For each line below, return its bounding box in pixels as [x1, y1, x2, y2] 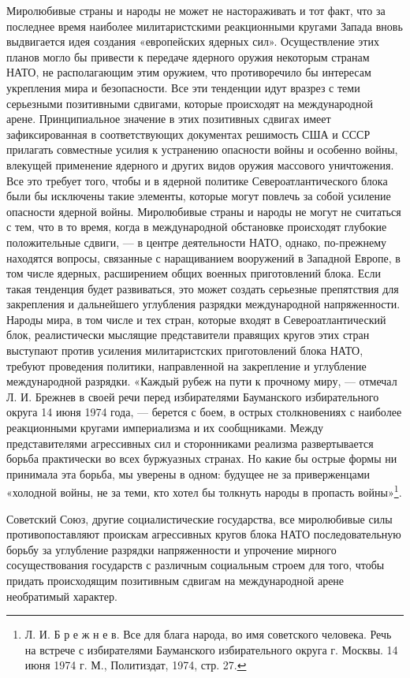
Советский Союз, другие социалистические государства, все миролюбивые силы [6, 510, 393, 527]
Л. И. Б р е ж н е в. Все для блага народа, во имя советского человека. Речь [24, 626, 392, 643]
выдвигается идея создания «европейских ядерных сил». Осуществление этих [6, 33, 379, 50]
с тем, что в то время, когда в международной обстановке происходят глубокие [6, 218, 387, 235]
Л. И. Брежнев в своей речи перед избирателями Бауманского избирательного [6, 388, 379, 404]
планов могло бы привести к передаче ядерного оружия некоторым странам [6, 48, 370, 65]
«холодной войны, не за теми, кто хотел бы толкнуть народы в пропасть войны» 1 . [6, 482, 402, 501]
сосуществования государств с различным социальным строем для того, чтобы [6, 557, 385, 573]
